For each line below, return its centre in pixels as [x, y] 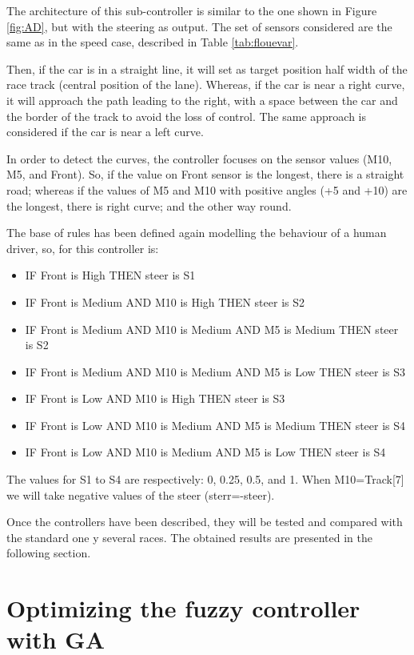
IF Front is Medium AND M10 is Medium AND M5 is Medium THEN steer [212, 329]
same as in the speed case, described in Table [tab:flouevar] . [153, 42]
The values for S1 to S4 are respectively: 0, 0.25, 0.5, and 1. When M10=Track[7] [205, 479]
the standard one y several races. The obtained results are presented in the [189, 537]
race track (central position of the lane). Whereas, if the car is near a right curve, [206, 84]
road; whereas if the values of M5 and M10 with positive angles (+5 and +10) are [207, 189]
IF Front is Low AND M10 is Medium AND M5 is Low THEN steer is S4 [205, 452]
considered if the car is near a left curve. [105, 132]
